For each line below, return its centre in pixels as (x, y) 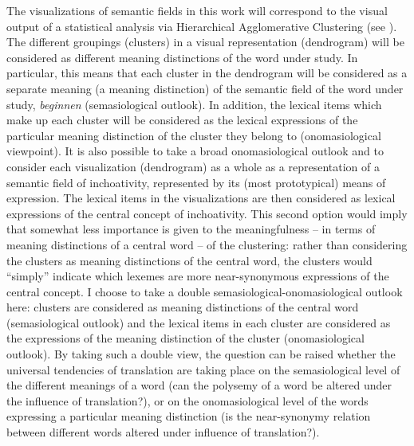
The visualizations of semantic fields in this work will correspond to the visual (197, 10)
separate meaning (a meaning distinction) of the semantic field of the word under (205, 88)
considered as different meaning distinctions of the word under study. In (182, 57)
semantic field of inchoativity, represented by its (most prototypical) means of (196, 182)
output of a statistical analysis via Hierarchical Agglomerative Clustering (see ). (202, 26)
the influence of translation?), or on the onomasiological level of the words (187, 400)
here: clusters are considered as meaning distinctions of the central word (183, 307)
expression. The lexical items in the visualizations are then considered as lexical (201, 198)
